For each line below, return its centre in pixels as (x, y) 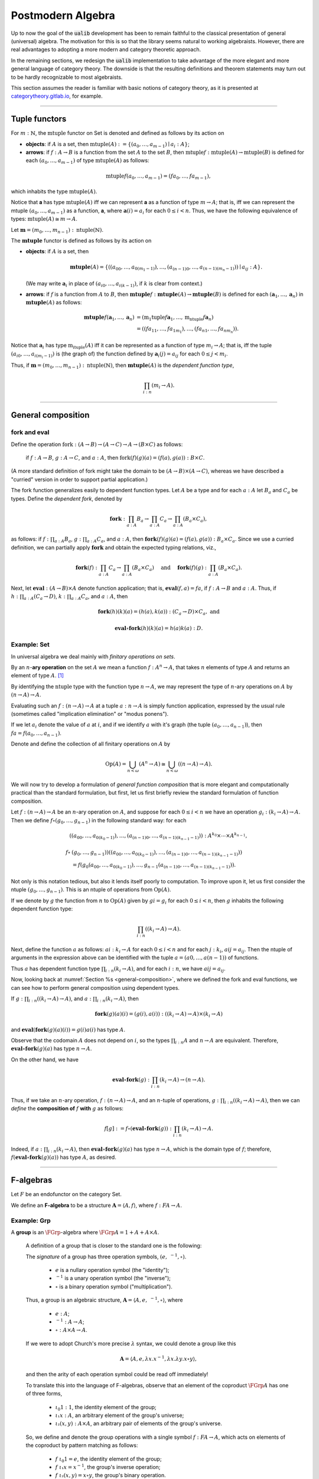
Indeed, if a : (27, 1149)
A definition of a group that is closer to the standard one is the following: (114, 1246)
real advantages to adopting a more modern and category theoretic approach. (106, 50)
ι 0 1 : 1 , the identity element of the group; (106, 1408)
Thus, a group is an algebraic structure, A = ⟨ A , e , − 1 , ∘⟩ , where (104, 1300)
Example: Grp (31, 1220)
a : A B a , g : (68, 540)
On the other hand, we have (45, 1060)
